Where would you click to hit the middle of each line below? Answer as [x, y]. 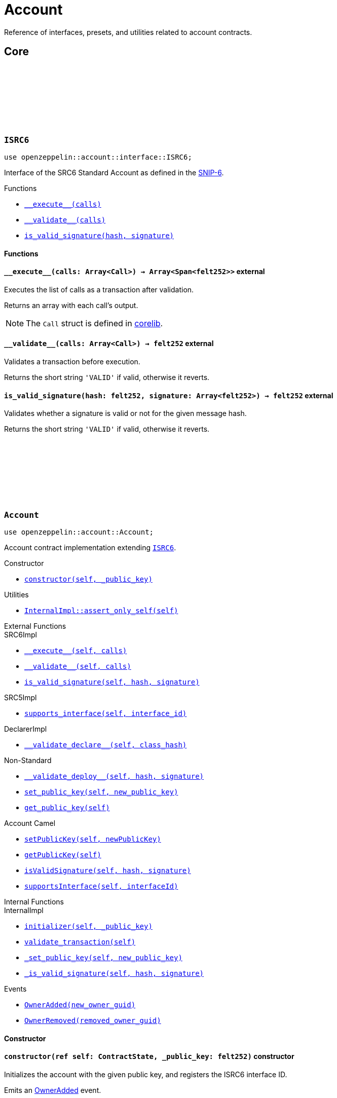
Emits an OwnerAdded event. [53, 1090]
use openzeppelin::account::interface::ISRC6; [98, 157]
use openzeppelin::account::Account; [79, 532]
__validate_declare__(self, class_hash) [106, 745]
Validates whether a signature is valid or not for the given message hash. [125, 413]
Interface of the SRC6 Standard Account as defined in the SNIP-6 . [114, 172]
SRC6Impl [21, 634]
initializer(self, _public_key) [88, 926]
